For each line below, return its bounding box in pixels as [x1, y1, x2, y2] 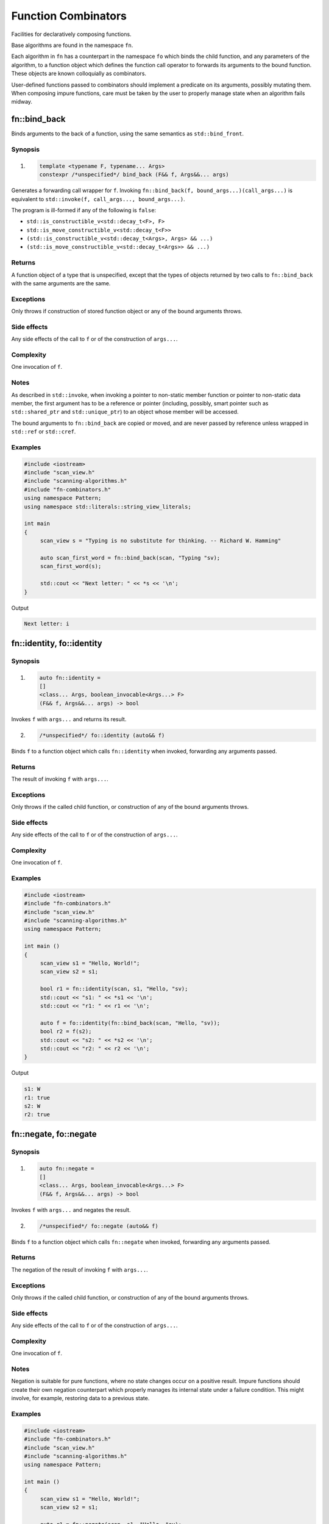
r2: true [24, 1111, 51, 1118]
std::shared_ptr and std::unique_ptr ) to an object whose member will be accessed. [11, 408, 239, 416]
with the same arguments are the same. [11, 279, 111, 287]
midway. [11, 98, 33, 105]
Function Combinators [11, 9, 127, 23]
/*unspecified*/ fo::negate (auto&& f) [39, 1222, 158, 1230]
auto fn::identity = [39, 674, 101, 681]
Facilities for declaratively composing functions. [11, 30, 132, 38]
